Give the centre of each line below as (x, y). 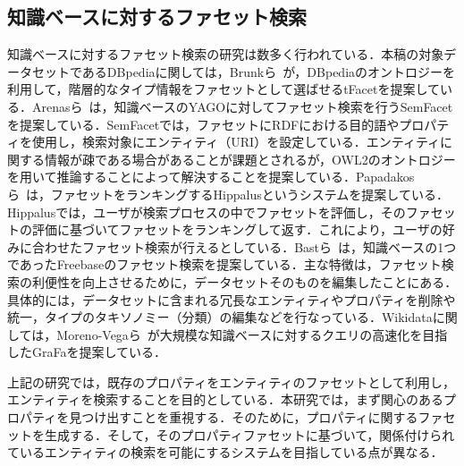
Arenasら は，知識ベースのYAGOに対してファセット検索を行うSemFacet (242, 106)
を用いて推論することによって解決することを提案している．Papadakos (211, 177)
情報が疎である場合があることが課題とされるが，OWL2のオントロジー (250, 159)
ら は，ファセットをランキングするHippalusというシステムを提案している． (228, 194)
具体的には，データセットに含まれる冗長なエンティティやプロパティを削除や (232, 299)
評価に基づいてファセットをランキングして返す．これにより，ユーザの (237, 229)
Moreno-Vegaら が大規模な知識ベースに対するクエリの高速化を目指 (252, 334)
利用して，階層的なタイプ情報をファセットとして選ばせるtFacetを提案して (224, 89)
